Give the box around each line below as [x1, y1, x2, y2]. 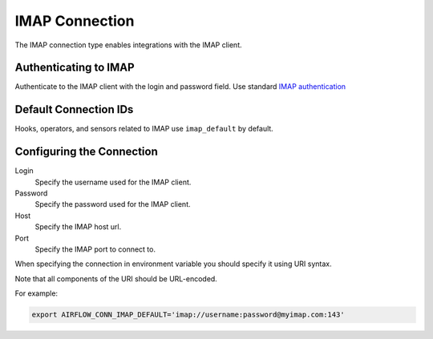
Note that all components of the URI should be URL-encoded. [14, 273, 218, 284]
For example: [14, 289, 59, 298]
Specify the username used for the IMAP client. [34, 177, 192, 187]
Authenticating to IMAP [14, 61, 136, 75]
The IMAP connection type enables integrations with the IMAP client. [14, 40, 242, 50]
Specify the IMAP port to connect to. [34, 244, 156, 254]
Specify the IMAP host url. [34, 222, 122, 232]
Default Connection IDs [14, 103, 134, 116]
